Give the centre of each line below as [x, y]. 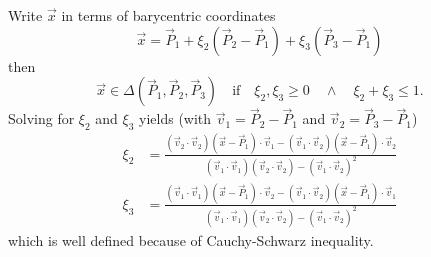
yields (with [175, 118]
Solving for [41, 118]
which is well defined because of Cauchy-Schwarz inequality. [191, 239]
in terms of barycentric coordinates [168, 15]
